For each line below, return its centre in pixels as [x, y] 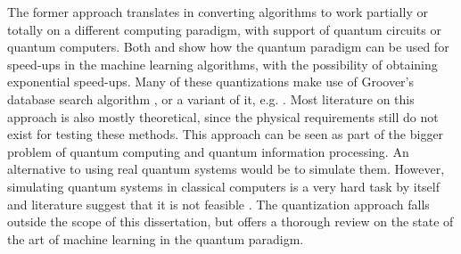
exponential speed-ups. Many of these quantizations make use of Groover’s [211, 82]
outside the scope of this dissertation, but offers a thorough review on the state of [230, 221]
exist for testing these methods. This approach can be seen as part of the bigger [226, 134]
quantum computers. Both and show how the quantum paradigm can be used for [228, 47]
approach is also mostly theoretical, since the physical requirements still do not [223, 116]
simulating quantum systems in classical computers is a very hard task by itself [224, 186]
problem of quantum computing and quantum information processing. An [208, 151]
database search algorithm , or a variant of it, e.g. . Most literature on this [211, 98]
